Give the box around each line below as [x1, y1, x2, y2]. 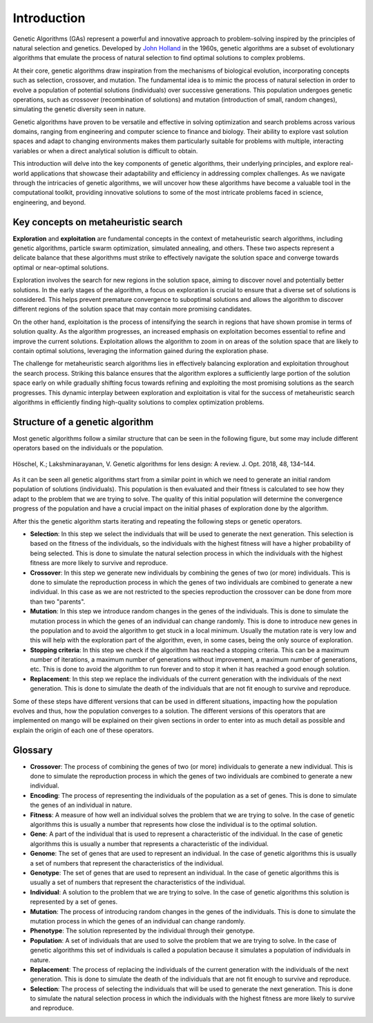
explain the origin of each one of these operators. [12, 726, 154, 734]
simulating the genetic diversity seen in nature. [12, 105, 146, 113]
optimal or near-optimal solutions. [12, 263, 109, 271]
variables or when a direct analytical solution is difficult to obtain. [12, 146, 198, 155]
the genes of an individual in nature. [30, 801, 133, 810]
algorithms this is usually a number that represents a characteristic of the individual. [30, 839, 269, 848]
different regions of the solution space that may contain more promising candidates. [12, 305, 252, 314]
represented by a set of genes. [30, 898, 118, 906]
